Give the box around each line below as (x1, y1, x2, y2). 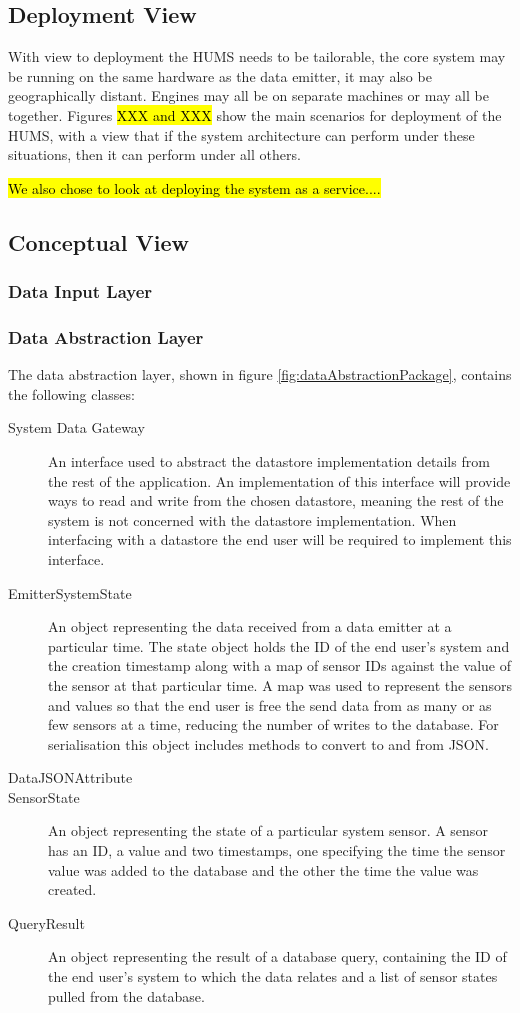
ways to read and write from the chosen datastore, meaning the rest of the (48, 490, 504, 511)
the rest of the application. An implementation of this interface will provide (48, 470, 511, 491)
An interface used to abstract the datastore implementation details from (48, 450, 490, 471)
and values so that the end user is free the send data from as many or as (48, 694, 492, 715)
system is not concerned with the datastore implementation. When (48, 509, 457, 530)
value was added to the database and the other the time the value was (48, 859, 479, 880)
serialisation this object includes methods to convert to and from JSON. (48, 733, 489, 754)
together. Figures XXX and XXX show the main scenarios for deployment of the (8, 104, 502, 125)
